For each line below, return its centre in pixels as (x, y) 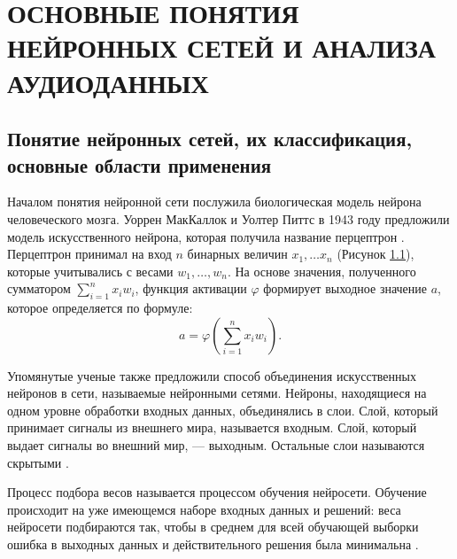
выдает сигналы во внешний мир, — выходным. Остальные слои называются (216, 445)
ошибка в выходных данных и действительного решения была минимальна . (213, 544)
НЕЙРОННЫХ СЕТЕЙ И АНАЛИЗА (222, 47)
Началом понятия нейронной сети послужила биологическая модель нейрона (214, 202)
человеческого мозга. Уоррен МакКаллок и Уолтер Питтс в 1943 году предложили (228, 218)
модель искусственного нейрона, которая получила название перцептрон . (206, 236)
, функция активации (191, 288)
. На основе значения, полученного (321, 271)
